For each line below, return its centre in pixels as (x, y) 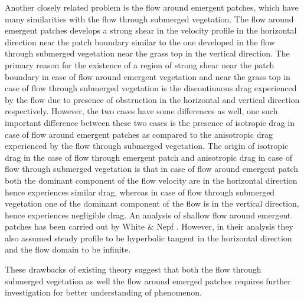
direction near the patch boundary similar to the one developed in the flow (140, 42)
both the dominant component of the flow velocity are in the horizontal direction (151, 180)
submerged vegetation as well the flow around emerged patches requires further (148, 281)
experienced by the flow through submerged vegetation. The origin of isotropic (147, 146)
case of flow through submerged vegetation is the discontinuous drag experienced (151, 88)
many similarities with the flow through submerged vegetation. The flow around (149, 19)
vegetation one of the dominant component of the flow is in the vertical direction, (152, 203)
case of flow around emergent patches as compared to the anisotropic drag (139, 134)
